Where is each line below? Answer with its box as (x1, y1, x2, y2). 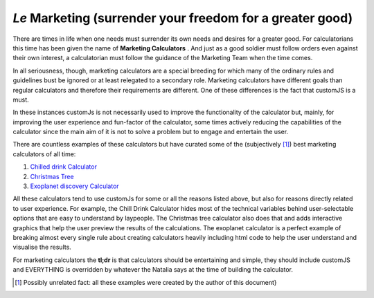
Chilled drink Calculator (30, 162, 97, 171)
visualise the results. (12, 243, 72, 252)
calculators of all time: (12, 149, 76, 158)
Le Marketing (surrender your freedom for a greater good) (12, 10, 353, 26)
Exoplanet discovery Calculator (30, 182, 119, 190)
